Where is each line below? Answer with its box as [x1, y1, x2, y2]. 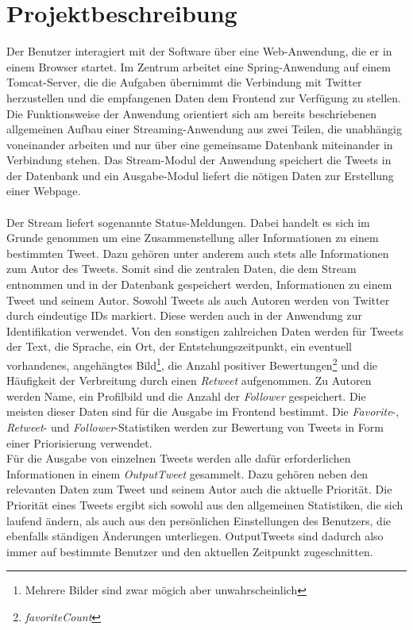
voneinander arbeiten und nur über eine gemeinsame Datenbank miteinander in [6, 136, 393, 152]
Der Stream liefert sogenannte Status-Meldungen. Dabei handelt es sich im [6, 213, 370, 230]
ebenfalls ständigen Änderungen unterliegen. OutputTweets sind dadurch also [6, 528, 384, 544]
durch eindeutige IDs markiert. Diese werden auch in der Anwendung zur [6, 307, 362, 324]
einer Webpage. [6, 182, 81, 199]
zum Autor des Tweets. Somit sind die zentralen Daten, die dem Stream [6, 260, 357, 277]
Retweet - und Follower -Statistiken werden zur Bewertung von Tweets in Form [6, 419, 384, 436]
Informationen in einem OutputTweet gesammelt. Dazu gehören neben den [6, 465, 369, 482]
